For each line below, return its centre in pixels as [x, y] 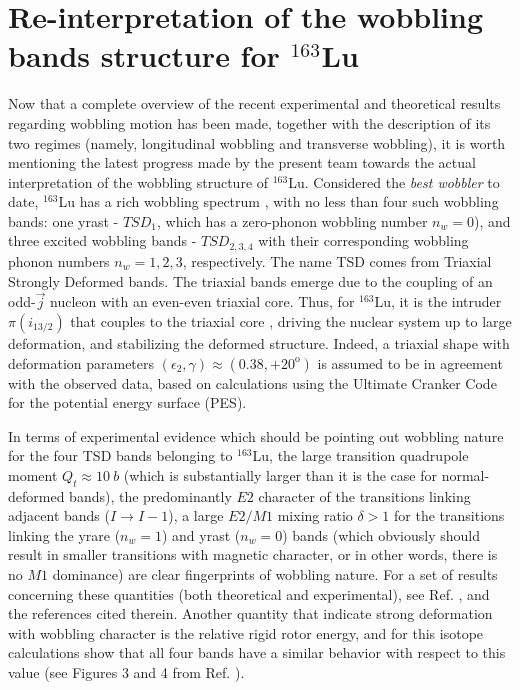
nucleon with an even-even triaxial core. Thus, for [202, 301]
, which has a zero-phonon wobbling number [292, 220]
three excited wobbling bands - [102, 240]
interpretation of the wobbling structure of [138, 181]
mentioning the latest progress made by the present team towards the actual [242, 162]
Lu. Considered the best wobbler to [394, 181]
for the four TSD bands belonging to [120, 455]
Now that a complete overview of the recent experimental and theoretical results [254, 103]
